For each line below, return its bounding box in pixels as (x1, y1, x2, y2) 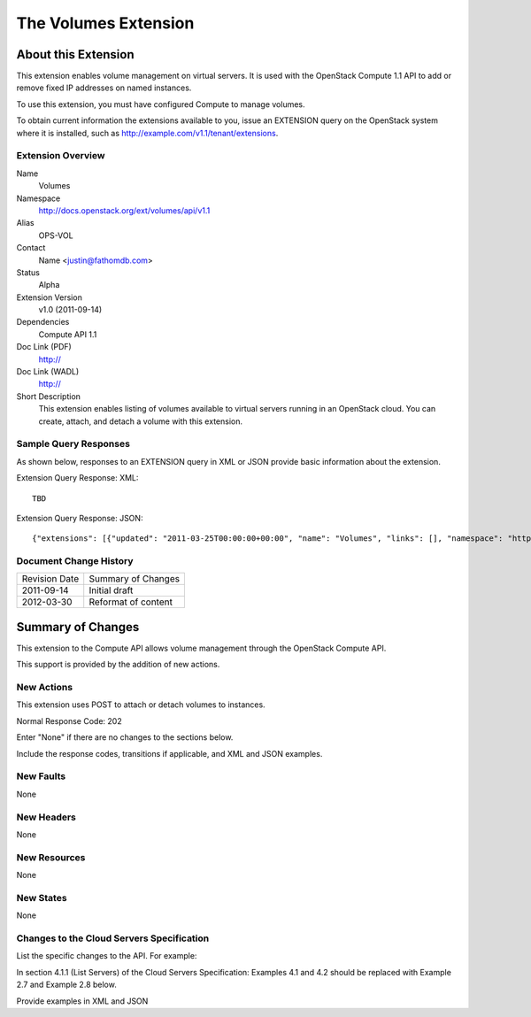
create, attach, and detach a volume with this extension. (38, 416, 243, 427)
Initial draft (88, 584, 134, 597)
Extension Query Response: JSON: (16, 512, 143, 523)
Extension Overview (16, 150, 105, 162)
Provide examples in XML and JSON (16, 996, 149, 1006)
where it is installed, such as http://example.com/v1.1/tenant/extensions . (16, 127, 279, 138)
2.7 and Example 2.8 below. (16, 979, 117, 990)
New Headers (16, 811, 77, 823)
